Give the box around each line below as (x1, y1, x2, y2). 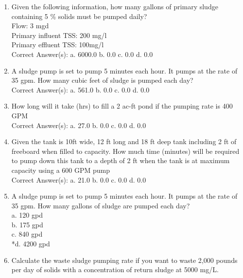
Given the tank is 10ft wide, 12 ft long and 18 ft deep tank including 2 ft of (11, 136, 237, 147)
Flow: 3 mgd (11, 20, 49, 31)
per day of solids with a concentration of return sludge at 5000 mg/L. (11, 264, 219, 275)
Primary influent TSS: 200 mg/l (11, 30, 107, 40)
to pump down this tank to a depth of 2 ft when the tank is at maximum (11, 155, 230, 166)
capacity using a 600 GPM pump (11, 165, 110, 175)
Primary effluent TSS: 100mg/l (11, 39, 104, 50)
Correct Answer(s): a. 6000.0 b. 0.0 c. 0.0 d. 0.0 (11, 49, 153, 59)
